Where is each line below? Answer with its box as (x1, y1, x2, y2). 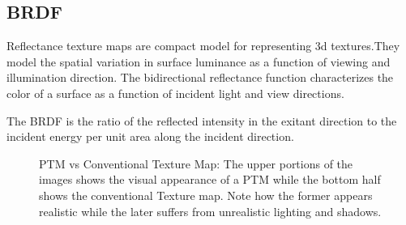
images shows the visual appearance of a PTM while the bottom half (39, 171, 381, 188)
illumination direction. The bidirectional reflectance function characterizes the (6, 69, 394, 86)
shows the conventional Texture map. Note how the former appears (39, 186, 373, 203)
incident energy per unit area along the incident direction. (6, 128, 294, 145)
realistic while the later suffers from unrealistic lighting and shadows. (39, 202, 382, 219)
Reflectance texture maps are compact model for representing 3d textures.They (6, 37, 400, 54)
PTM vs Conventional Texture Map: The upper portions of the (39, 155, 353, 172)
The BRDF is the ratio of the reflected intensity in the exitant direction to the (6, 112, 397, 129)
